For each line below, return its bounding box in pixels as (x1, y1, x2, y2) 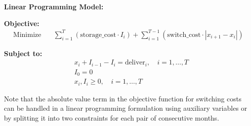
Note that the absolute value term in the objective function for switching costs (4, 93, 242, 103)
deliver (125, 59, 145, 66)
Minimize (13, 31, 42, 38)
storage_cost (80, 31, 116, 38)
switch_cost (167, 31, 201, 38)
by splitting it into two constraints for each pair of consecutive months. (4, 112, 219, 123)
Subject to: (4, 48, 42, 58)
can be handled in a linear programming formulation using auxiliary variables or (4, 103, 248, 113)
